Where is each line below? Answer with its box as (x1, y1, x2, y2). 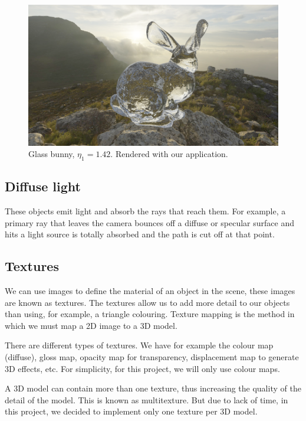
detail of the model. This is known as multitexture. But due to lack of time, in (5, 393, 288, 406)
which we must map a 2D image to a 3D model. (5, 319, 177, 331)
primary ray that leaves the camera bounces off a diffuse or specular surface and (5, 216, 295, 229)
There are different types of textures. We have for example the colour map (5, 339, 274, 351)
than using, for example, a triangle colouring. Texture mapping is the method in (5, 308, 295, 320)
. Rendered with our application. (110, 148, 228, 160)
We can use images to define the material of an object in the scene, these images (5, 285, 295, 297)
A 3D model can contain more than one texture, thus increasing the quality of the (5, 382, 301, 394)
